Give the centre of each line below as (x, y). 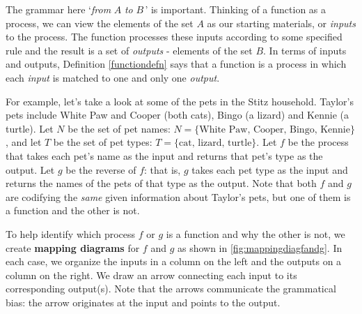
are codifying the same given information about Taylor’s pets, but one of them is (178, 196)
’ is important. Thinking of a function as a (236, 9)
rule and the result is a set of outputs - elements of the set (129, 50)
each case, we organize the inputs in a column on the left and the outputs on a (174, 261)
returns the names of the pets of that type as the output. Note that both (161, 183)
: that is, (163, 169)
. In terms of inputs (305, 50)
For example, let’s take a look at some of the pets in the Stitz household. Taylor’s (180, 101)
